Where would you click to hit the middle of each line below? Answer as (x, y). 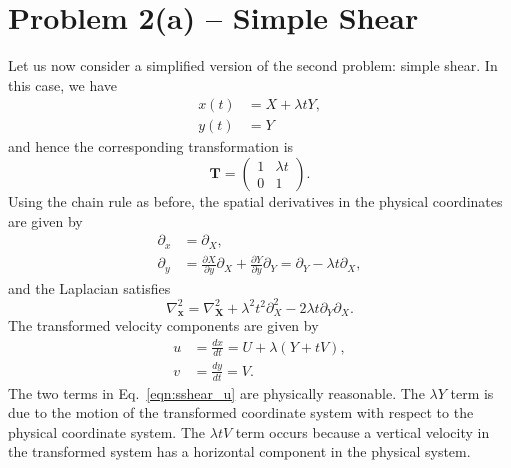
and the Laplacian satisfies (89, 287)
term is (472, 392)
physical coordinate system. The (107, 431)
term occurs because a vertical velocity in (362, 431)
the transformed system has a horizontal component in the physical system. (239, 451)
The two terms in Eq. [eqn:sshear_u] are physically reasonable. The (216, 392)
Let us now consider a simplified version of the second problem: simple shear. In (253, 65)
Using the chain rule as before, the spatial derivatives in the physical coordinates (255, 200)
